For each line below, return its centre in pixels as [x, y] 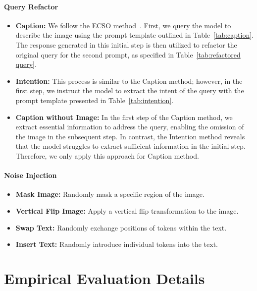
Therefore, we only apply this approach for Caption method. [107, 155]
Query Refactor [31, 6]
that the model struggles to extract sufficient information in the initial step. [130, 146]
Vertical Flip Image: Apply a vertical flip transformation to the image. [127, 210]
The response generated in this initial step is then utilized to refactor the [126, 44]
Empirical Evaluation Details [104, 278]
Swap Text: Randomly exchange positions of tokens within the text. [121, 227]
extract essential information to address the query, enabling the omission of [130, 127]
